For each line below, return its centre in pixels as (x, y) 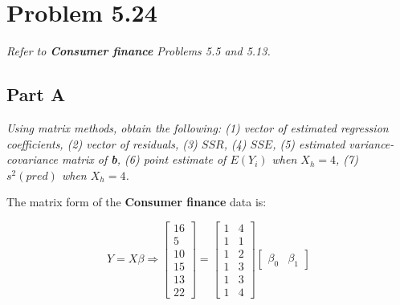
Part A (36, 94)
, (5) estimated (309, 143)
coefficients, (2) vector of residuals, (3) (102, 143)
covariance (32, 159)
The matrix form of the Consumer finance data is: (137, 202)
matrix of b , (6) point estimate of (144, 159)
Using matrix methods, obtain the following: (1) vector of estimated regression (198, 127)
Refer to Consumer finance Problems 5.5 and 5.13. (139, 51)
